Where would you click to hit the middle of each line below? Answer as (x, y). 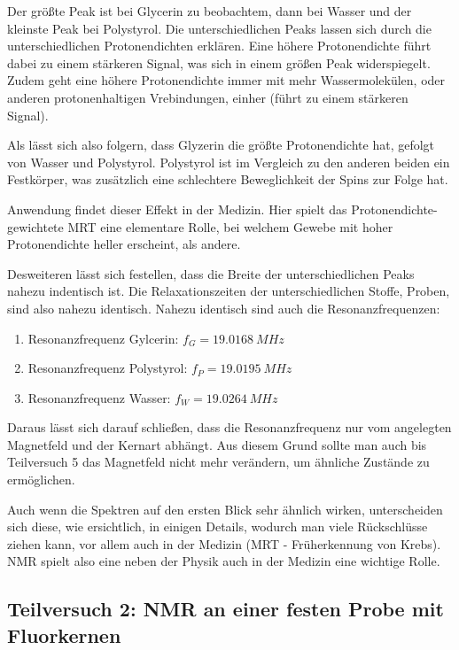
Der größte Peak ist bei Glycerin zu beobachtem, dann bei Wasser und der (210, 11)
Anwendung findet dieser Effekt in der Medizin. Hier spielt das (177, 209)
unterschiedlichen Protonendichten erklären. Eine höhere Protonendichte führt (219, 46)
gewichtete (35, 226)
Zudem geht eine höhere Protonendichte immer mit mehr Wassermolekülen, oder (226, 80)
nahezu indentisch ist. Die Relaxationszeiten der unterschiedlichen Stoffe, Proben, (229, 291)
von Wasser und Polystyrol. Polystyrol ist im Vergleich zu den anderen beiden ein (229, 162)
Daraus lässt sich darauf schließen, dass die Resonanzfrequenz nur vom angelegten (229, 427)
